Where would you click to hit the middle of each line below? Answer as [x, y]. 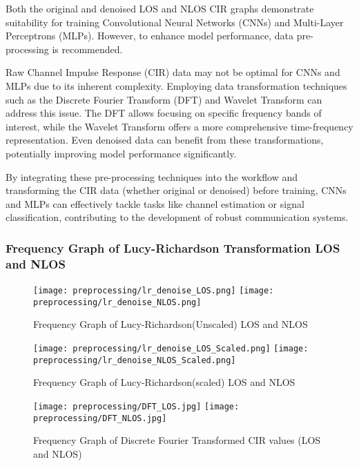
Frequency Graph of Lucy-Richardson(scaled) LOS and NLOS [164, 382]
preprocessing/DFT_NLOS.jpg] [100, 418]
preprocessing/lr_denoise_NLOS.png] [117, 302]
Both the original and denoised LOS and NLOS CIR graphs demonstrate [160, 8]
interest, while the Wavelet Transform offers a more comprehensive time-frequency [179, 126]
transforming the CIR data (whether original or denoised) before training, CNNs [176, 190]
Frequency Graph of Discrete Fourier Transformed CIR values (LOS [177, 440]
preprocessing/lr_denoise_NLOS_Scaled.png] [135, 360]
